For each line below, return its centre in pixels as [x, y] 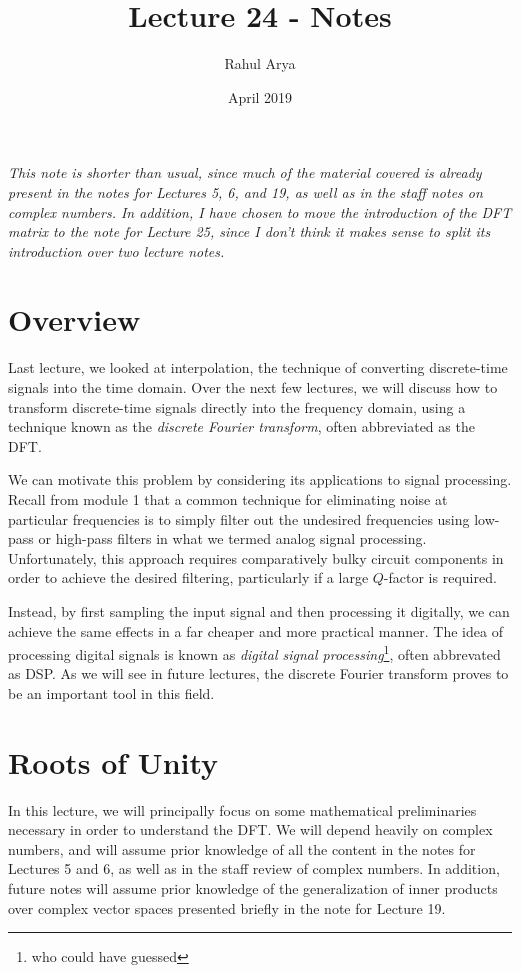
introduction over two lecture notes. [116, 250]
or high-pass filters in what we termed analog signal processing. [232, 538]
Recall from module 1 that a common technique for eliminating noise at [228, 498]
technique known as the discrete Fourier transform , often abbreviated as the [241, 426]
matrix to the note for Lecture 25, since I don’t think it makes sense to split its [249, 231]
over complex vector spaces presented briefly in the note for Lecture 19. [227, 907]
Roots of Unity [113, 761]
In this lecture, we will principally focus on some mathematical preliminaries [242, 809]
